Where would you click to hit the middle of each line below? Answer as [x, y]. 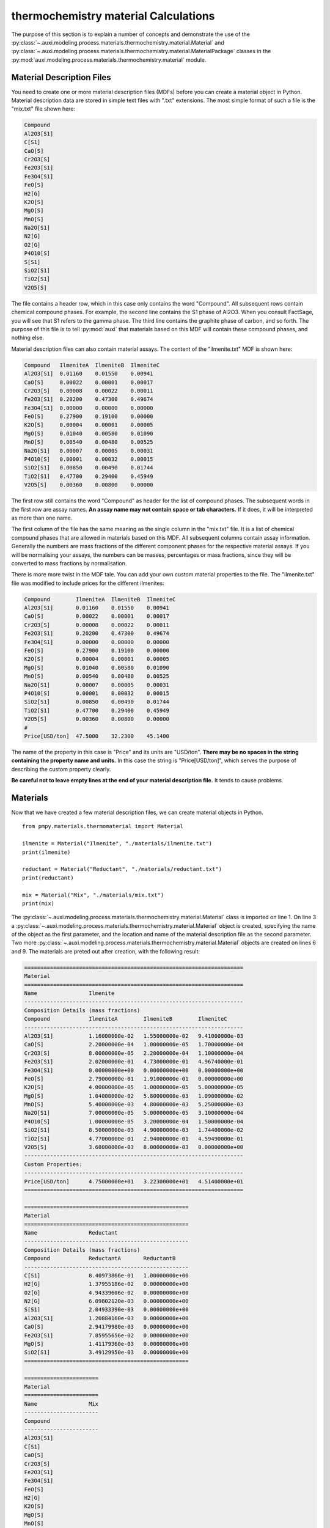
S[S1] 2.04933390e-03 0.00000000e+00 [106, 1310]
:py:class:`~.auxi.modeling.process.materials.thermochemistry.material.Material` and [118, 42]
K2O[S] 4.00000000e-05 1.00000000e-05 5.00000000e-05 [134, 1087]
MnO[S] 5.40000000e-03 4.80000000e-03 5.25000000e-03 [134, 1104]
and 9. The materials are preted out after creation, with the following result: [106, 951]
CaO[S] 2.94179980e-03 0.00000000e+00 [106, 1327]
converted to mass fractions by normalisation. [69, 563]
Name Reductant [71, 1232]
